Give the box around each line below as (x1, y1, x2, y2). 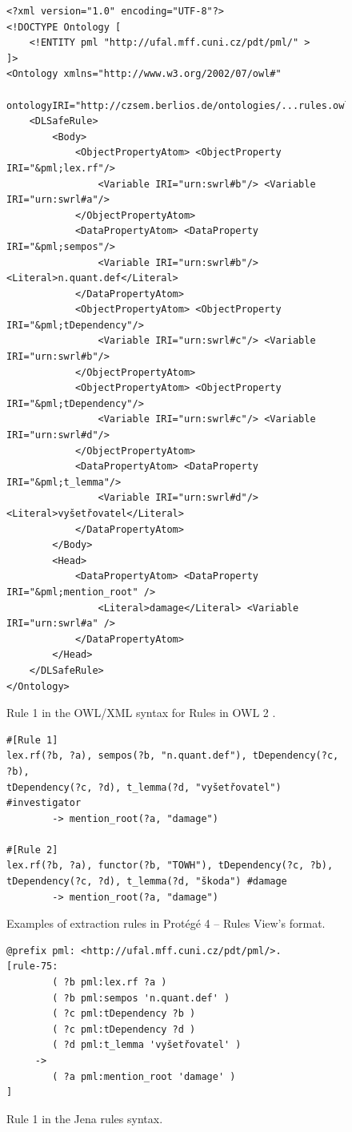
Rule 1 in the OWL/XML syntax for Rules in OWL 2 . (6, 704, 276, 721)
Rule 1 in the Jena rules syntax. (6, 1110, 163, 1126)
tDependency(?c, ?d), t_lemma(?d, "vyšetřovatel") (6, 781, 282, 793)
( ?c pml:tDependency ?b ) (52, 1008, 196, 1020)
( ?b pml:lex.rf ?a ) (52, 977, 167, 989)
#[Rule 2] (6, 844, 58, 856)
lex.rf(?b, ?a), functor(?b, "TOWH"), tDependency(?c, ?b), (6, 860, 334, 872)
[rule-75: (6, 961, 58, 973)
